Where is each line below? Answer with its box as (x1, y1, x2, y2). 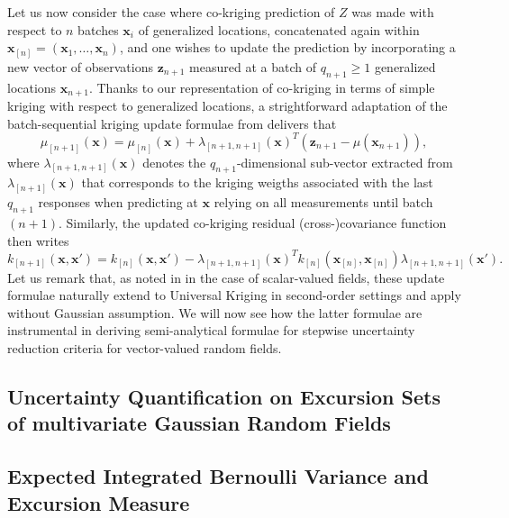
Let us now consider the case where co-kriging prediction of (7, 3, 335, 21)
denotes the (142, 152, 206, 171)
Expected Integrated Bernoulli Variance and (7, 462, 429, 490)
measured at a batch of (189, 57, 316, 76)
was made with (351, 3, 434, 21)
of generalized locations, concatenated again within (138, 20, 420, 39)
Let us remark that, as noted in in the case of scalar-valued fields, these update (7, 268, 445, 286)
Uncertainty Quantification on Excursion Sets (7, 383, 441, 410)
